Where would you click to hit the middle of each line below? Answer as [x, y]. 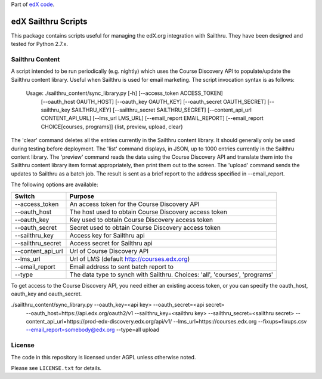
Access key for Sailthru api [107, 235]
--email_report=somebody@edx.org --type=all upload [93, 330]
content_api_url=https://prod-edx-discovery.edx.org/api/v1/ [99, 322]
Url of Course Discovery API [109, 251]
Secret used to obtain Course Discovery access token [145, 227]
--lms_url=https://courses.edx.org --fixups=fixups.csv [240, 322]
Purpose [82, 196]
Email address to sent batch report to [122, 267]
